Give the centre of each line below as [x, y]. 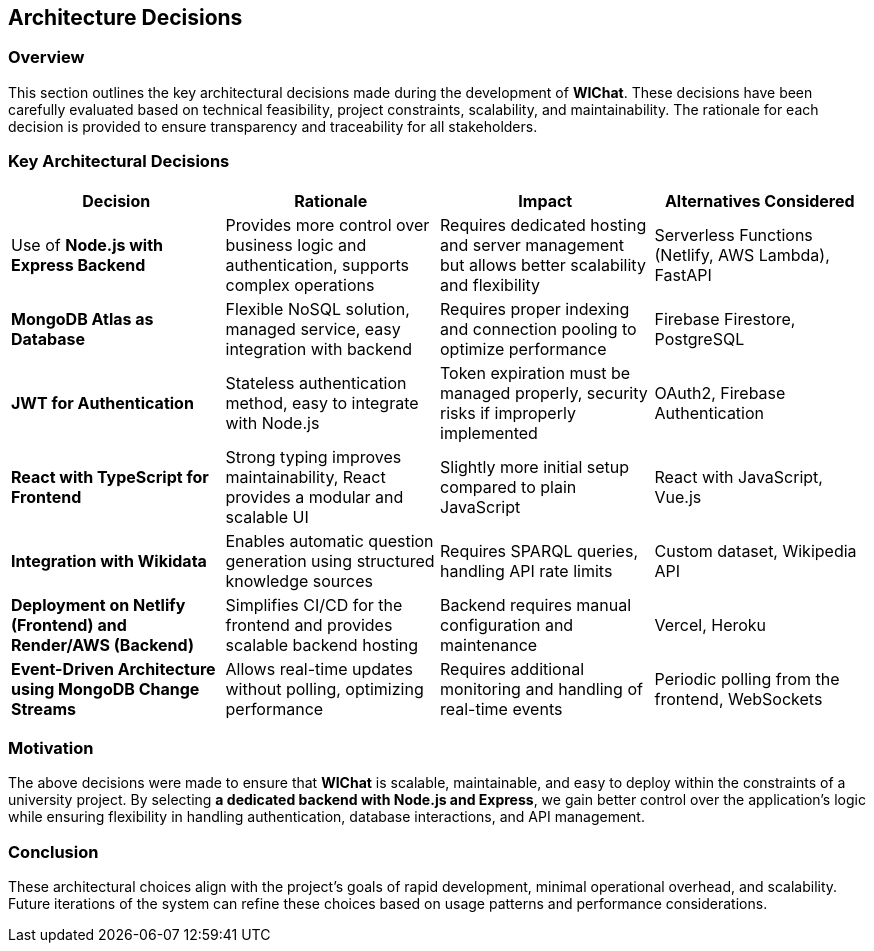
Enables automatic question [329, 540]
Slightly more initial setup [535, 466]
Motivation [51, 747]
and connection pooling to [538, 328]
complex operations [300, 284]
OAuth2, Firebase [720, 392]
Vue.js [678, 496]
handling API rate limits [526, 570]
